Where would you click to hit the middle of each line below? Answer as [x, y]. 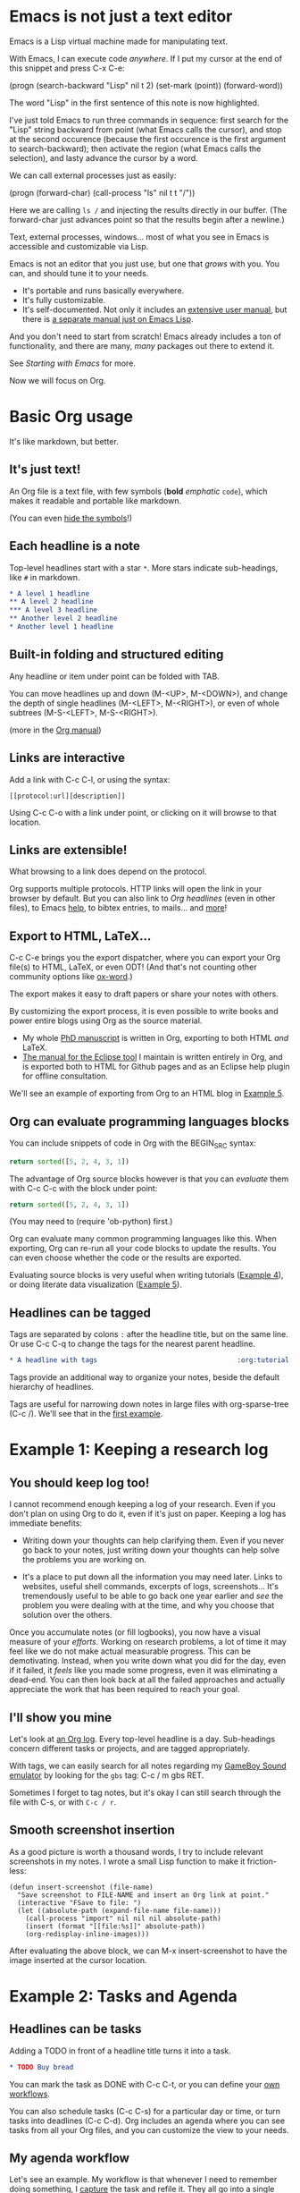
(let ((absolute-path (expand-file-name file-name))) [119, 1910]
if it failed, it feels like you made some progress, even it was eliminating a [144, 1671]
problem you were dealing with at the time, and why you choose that [148, 1605]
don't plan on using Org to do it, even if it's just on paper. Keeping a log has [148, 1514]
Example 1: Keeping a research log [139, 1450]
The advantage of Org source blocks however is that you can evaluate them [149, 1179]
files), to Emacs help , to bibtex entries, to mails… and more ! [118, 908]
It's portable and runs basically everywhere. [103, 290]
